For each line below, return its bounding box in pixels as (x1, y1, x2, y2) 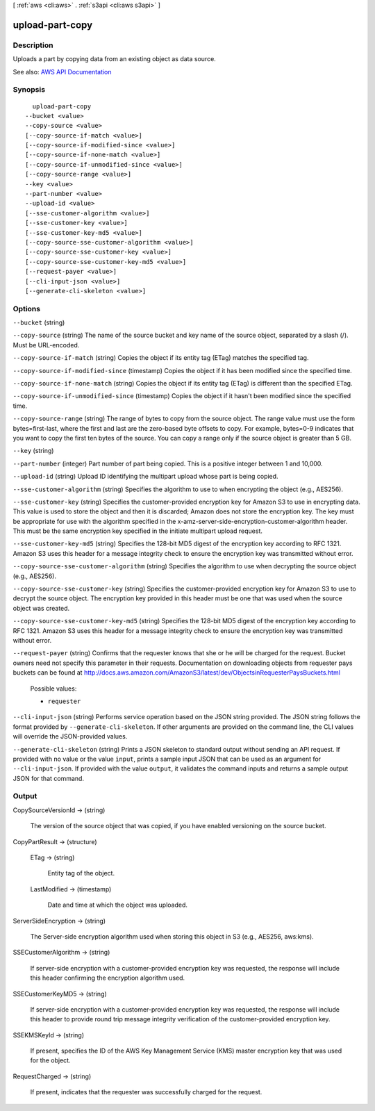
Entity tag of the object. (47, 869, 115, 878)
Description (12, 40, 53, 50)
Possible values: (30, 684, 77, 693)
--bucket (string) (12, 318, 65, 327)
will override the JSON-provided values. (12, 732, 128, 741)
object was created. (12, 604, 70, 612)
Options (12, 304, 41, 313)
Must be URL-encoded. (12, 340, 80, 349)
